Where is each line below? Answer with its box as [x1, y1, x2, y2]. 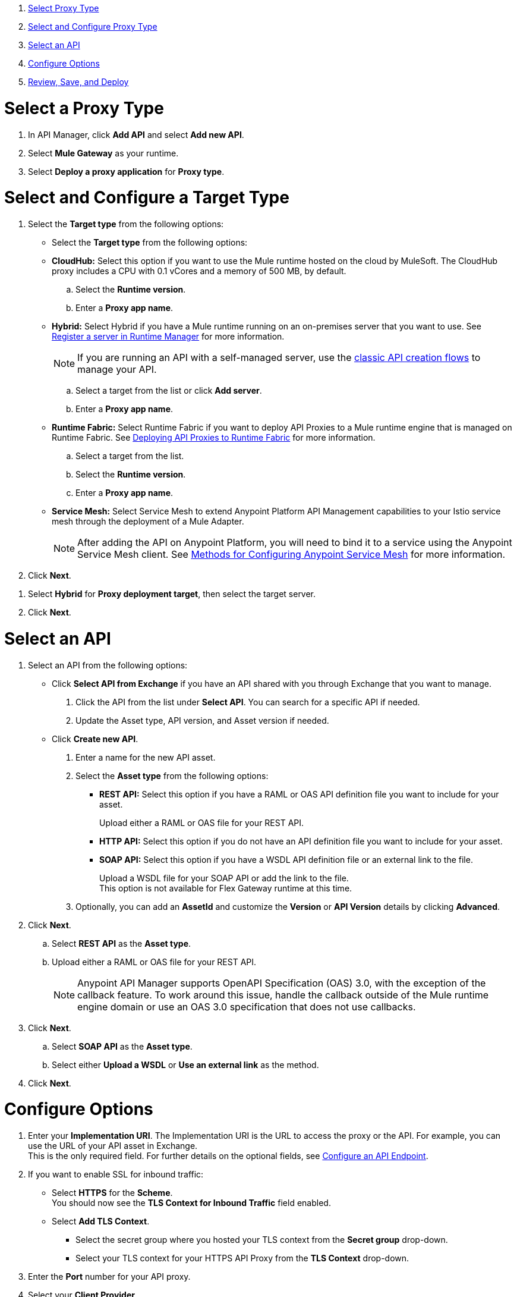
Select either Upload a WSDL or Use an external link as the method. [52, 1059, 319, 1070]
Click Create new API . [52, 733, 138, 744]
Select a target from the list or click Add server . [75, 385, 262, 395]
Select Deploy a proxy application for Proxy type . [28, 166, 225, 177]
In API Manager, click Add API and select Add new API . [28, 129, 244, 140]
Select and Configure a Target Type [4, 187, 289, 208]
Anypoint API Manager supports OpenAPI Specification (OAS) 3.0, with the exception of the [77, 976, 486, 989]
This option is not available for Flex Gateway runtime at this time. [99, 883, 352, 893]
